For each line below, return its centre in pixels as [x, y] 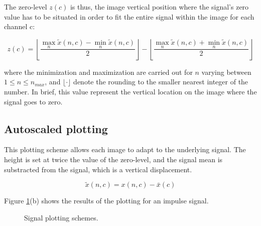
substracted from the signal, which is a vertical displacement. [98, 169]
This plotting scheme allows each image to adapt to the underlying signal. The [125, 149]
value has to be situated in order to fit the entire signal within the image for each [129, 16]
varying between [226, 72]
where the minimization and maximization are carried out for [98, 72]
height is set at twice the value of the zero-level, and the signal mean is [113, 159]
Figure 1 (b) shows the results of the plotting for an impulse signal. [106, 201]
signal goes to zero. [33, 101]
